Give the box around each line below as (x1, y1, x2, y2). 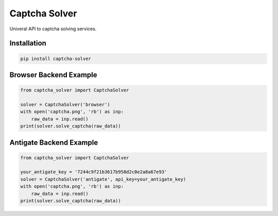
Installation (9, 39, 46, 48)
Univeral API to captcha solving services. (9, 26, 97, 32)
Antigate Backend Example (9, 138, 98, 147)
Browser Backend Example (9, 70, 97, 79)
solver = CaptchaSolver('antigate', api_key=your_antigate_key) (20, 176, 186, 182)
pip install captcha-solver (20, 55, 91, 62)
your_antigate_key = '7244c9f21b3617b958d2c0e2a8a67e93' (20, 169, 167, 175)
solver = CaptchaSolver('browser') (20, 102, 110, 107)
